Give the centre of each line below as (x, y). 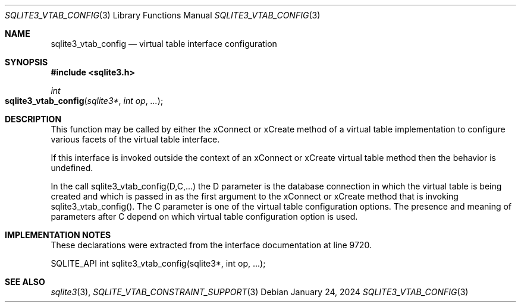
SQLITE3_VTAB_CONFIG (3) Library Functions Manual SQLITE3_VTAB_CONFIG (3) (163, 15)
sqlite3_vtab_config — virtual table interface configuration (164, 44)
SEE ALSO (25, 282)
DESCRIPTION (33, 119)
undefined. (72, 168)
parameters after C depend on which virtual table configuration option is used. (204, 216)
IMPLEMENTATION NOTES (58, 235)
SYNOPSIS (26, 62)
